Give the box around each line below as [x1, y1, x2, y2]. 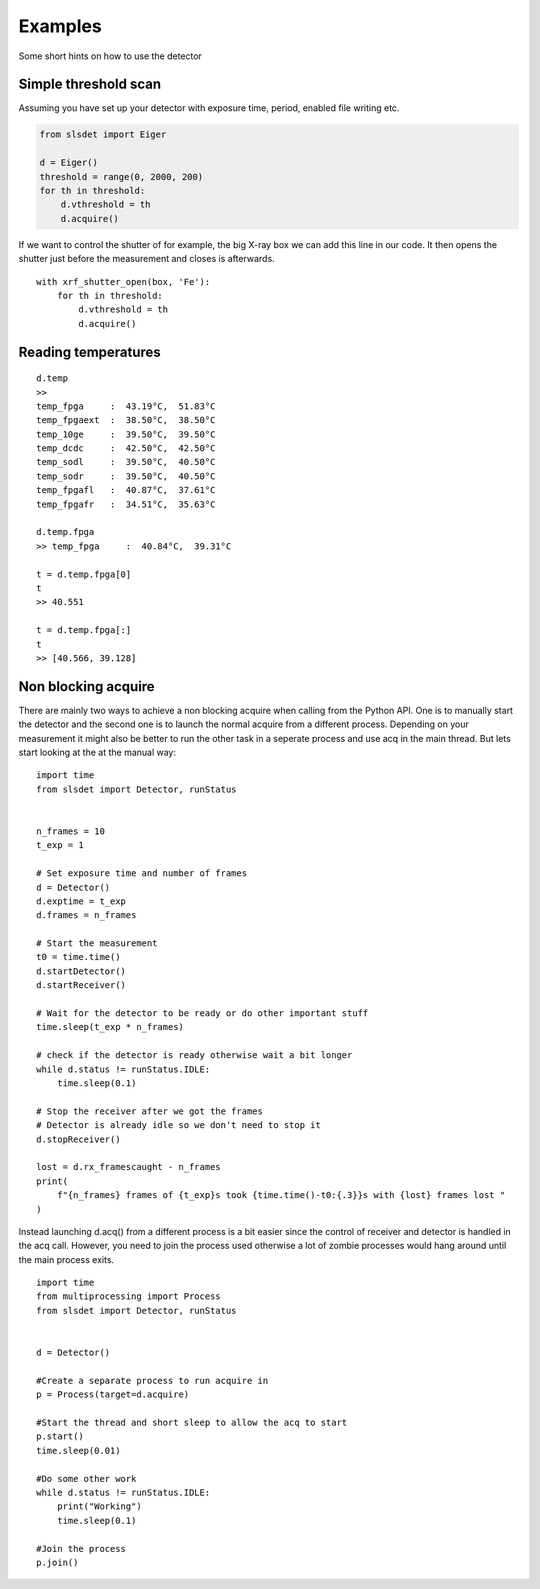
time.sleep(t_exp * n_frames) [36, 1021, 185, 1033]
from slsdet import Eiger [39, 129, 167, 140]
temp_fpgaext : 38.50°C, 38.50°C [36, 415, 216, 426]
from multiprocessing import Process [36, 1291, 222, 1302]
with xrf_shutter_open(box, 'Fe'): [36, 276, 211, 287]
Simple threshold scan [18, 76, 162, 93]
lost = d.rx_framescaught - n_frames [36, 1161, 222, 1173]
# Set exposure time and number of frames [36, 868, 248, 879]
